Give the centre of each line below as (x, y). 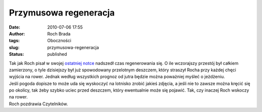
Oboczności (59, 41)
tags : (14, 41)
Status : (16, 54)
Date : (15, 27)
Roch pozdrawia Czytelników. (38, 104)
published (57, 54)
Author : (17, 33)
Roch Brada (59, 33)
